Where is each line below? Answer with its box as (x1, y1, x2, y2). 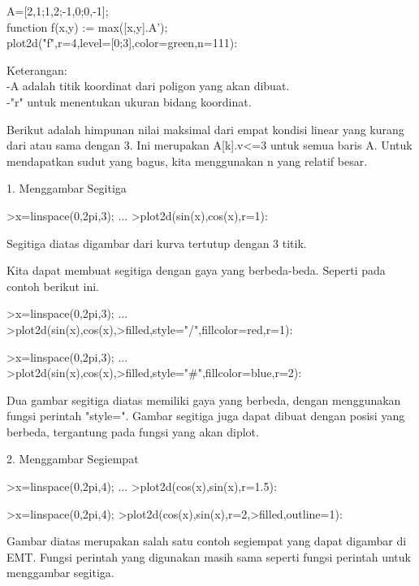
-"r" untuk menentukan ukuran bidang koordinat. (6, 93, 252, 110)
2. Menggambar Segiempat (6, 450, 139, 467)
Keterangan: (6, 61, 67, 78)
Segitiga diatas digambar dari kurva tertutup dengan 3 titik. (6, 234, 307, 251)
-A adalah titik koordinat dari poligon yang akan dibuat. (6, 77, 290, 94)
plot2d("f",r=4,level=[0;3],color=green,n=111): (6, 34, 238, 51)
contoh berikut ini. (6, 277, 100, 294)
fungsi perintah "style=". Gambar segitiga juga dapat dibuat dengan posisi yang (6, 407, 405, 424)
